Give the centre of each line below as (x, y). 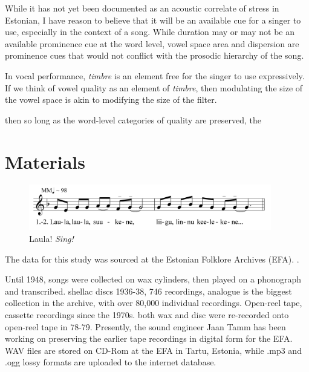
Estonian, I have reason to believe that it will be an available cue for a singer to (153, 20)
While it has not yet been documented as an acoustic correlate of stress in (142, 8)
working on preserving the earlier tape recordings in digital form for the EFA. (149, 338)
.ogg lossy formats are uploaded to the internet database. (111, 362)
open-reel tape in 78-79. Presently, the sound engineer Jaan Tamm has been (145, 326)
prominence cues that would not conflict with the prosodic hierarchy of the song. (154, 55)
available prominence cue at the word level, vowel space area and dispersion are (152, 43)
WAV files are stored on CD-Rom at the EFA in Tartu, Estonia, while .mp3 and (153, 350)
